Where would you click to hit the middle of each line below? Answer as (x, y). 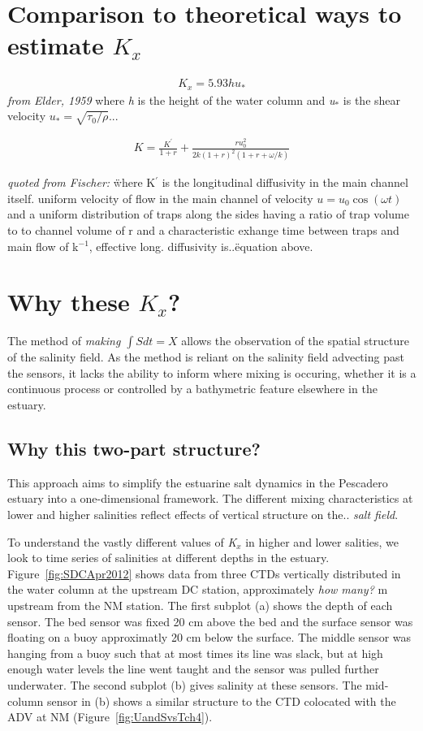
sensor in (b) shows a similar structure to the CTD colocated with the (221, 701)
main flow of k (43, 246)
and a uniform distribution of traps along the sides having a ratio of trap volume (208, 214)
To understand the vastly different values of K (122, 541)
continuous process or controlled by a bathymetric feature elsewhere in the (192, 389)
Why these (69, 302)
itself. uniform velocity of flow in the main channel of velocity (160, 198)
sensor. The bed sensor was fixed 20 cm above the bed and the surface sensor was (210, 621)
